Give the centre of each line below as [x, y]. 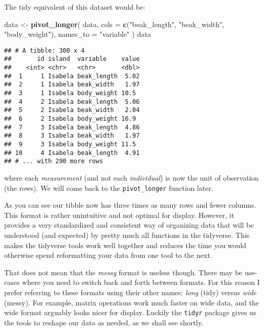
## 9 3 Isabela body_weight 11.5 [70, 144]
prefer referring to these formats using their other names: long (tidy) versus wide [130, 292]
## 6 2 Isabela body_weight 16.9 [70, 119]
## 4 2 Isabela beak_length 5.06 [72, 102]
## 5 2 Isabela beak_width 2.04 [72, 110]
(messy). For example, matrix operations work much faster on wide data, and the [132, 302]
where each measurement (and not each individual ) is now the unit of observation [131, 177]
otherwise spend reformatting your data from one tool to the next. [108, 255]
